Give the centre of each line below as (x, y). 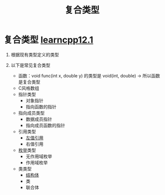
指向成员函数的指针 (45, 125)
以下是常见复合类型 (31, 65)
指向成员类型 (31, 113)
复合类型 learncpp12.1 (48, 40)
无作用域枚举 (39, 156)
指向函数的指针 (41, 107)
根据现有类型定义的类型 (35, 55)
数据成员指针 (39, 119)
